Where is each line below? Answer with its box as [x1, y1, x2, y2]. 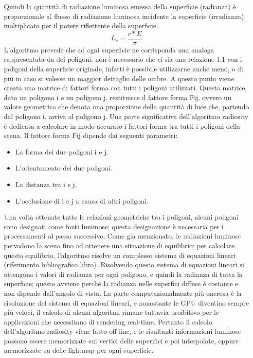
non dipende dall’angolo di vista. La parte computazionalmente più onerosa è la [4, 288, 242, 298]
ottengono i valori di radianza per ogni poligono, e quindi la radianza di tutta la [4, 269, 243, 279]
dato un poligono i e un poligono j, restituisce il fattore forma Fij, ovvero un [4, 92, 232, 102]
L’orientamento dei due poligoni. [15, 163, 112, 173]
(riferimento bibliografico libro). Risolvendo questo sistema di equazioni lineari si [4, 259, 244, 270]
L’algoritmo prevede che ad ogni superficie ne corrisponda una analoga [4, 44, 214, 54]
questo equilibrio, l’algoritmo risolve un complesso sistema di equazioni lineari [4, 250, 236, 260]
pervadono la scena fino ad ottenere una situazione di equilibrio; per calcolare [4, 240, 235, 250]
